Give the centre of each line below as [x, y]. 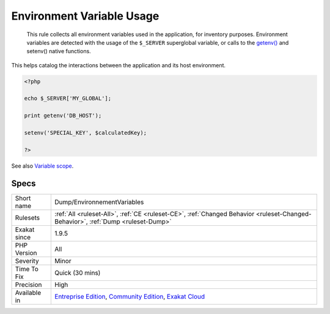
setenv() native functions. [59, 51]
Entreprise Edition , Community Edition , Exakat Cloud [130, 296]
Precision [28, 285]
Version [26, 253]
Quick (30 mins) [78, 272]
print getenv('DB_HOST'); [63, 116]
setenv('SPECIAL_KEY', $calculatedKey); [85, 133]
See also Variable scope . [42, 166]
